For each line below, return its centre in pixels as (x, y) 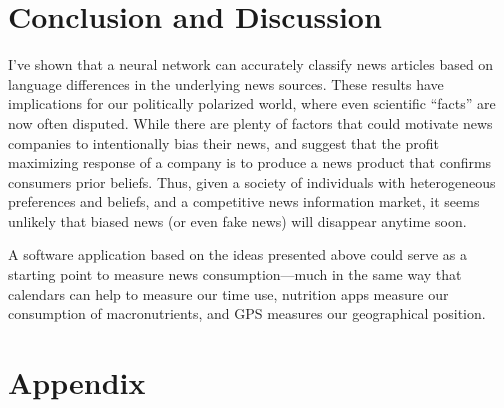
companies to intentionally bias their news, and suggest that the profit (223, 142)
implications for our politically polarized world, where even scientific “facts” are (252, 103)
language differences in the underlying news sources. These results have (226, 83)
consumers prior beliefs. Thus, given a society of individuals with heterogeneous (252, 181)
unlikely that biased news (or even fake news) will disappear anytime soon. (237, 220)
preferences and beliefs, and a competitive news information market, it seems (244, 201)
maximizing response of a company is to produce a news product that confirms (250, 162)
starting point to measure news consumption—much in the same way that (235, 274)
